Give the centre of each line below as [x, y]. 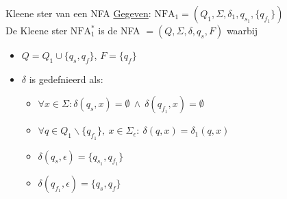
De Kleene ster [37, 30]
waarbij [242, 30]
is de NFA [119, 30]
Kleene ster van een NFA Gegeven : [78, 13]
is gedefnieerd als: [66, 79]
